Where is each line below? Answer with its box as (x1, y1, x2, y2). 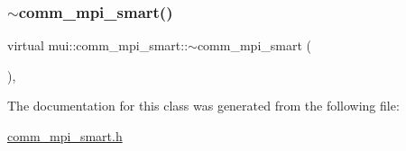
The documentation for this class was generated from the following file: (7, 96, 400, 115)
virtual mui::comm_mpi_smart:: (7, 36, 189, 55)
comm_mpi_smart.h (7, 127, 123, 145)
